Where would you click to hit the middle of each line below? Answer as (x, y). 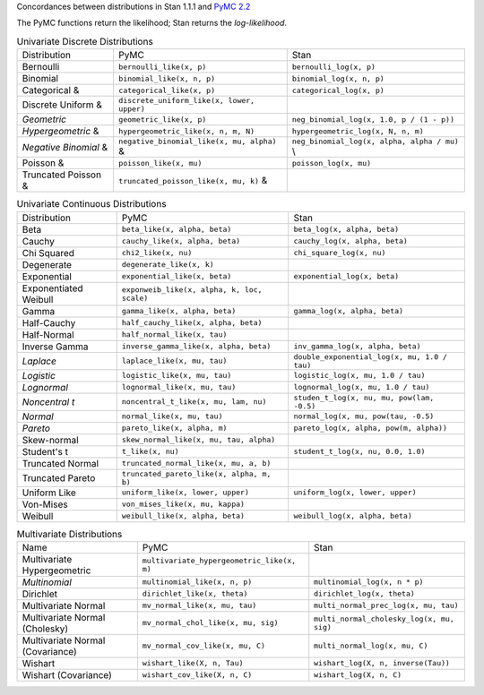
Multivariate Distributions (69, 534)
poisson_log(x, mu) (332, 163)
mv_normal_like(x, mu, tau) (199, 606)
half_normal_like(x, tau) (174, 335)
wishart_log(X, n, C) (358, 675)
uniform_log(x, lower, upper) (355, 493)
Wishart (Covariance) (67, 674)
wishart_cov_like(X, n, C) (197, 675)
